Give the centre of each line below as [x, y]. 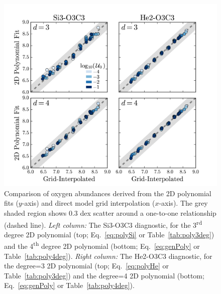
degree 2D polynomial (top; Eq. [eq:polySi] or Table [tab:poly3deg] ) [109, 234]
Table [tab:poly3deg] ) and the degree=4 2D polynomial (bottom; [104, 275]
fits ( [11, 203]
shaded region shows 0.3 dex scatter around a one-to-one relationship [110, 212]
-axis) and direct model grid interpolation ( [88, 203]
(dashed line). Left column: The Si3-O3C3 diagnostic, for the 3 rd [103, 224]
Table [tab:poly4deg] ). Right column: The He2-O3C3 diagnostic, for [108, 256]
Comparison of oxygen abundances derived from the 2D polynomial [108, 193]
